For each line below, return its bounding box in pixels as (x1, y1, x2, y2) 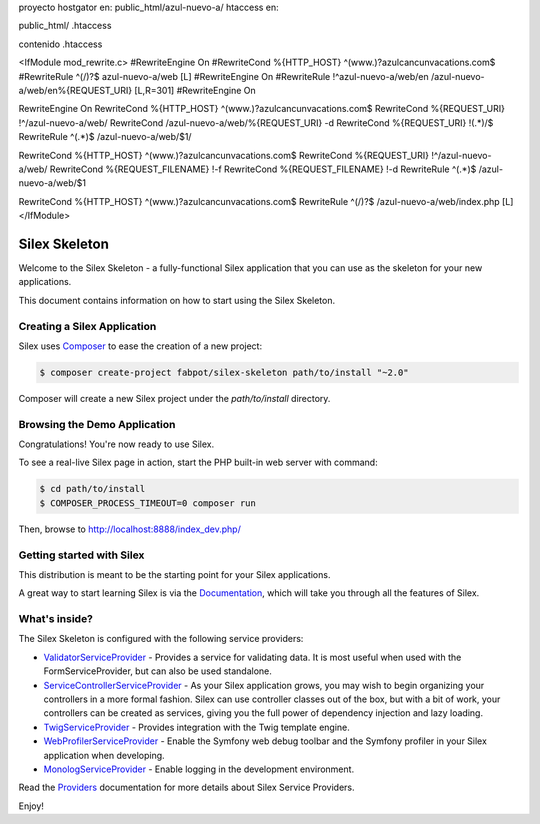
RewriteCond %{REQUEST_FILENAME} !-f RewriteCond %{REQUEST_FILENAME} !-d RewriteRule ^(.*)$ (49, 163, 477, 175)
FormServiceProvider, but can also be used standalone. (43, 665, 272, 677)
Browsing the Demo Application (18, 417, 176, 431)
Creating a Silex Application (18, 319, 157, 333)
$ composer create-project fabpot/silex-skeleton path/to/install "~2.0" (39, 366, 409, 378)
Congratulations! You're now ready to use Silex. (18, 438, 215, 450)
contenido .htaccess (18, 38, 103, 50)
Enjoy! (18, 800, 45, 812)
